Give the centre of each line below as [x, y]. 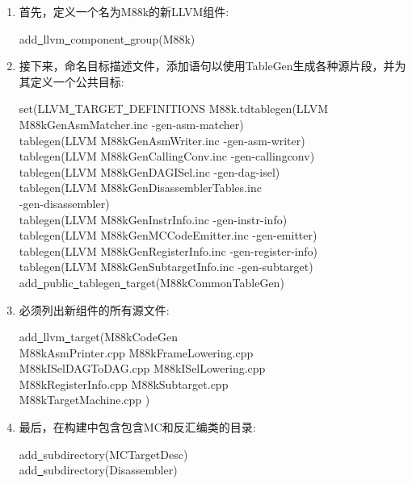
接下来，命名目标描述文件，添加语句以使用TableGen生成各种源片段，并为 [212, 66]
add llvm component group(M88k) [107, 38]
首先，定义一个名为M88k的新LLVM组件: [124, 11]
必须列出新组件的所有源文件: [94, 309]
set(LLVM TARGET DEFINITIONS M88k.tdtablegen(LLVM [174, 108]
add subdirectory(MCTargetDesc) [103, 454]
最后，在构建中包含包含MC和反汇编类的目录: [137, 427]
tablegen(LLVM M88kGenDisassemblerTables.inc [140, 188]
